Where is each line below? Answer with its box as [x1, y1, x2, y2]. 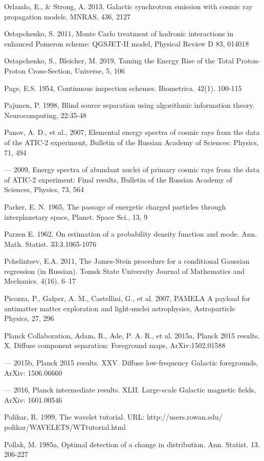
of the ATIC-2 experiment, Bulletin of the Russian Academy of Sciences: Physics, [4, 136, 259, 147]
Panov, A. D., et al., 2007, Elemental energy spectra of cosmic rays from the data [4, 127, 260, 137]
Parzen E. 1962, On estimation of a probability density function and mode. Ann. [4, 228, 257, 239]
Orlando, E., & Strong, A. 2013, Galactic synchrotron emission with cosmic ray [4, 1, 253, 11]
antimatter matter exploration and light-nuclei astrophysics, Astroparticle [4, 303, 235, 313]
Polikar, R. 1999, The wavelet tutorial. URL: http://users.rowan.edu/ [4, 411, 223, 422]
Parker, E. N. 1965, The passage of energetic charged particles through [4, 201, 226, 212]
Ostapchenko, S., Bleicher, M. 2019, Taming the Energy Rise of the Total [4, 55, 234, 66]
